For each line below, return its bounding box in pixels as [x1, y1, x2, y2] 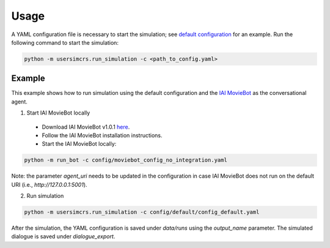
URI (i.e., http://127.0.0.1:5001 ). [11, 181, 88, 188]
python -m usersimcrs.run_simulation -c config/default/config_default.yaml [24, 209, 260, 216]
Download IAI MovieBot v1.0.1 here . [42, 123, 130, 130]
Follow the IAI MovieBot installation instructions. [42, 132, 163, 139]
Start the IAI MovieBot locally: [42, 140, 117, 148]
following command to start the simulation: [11, 39, 119, 46]
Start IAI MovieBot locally [26, 109, 90, 116]
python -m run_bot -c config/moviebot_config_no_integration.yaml [24, 157, 227, 163]
